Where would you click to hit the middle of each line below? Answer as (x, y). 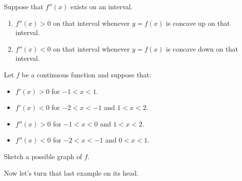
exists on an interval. (101, 6)
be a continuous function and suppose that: (86, 74)
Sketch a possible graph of (43, 156)
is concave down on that (202, 48)
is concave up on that (198, 23)
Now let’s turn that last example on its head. (71, 172)
